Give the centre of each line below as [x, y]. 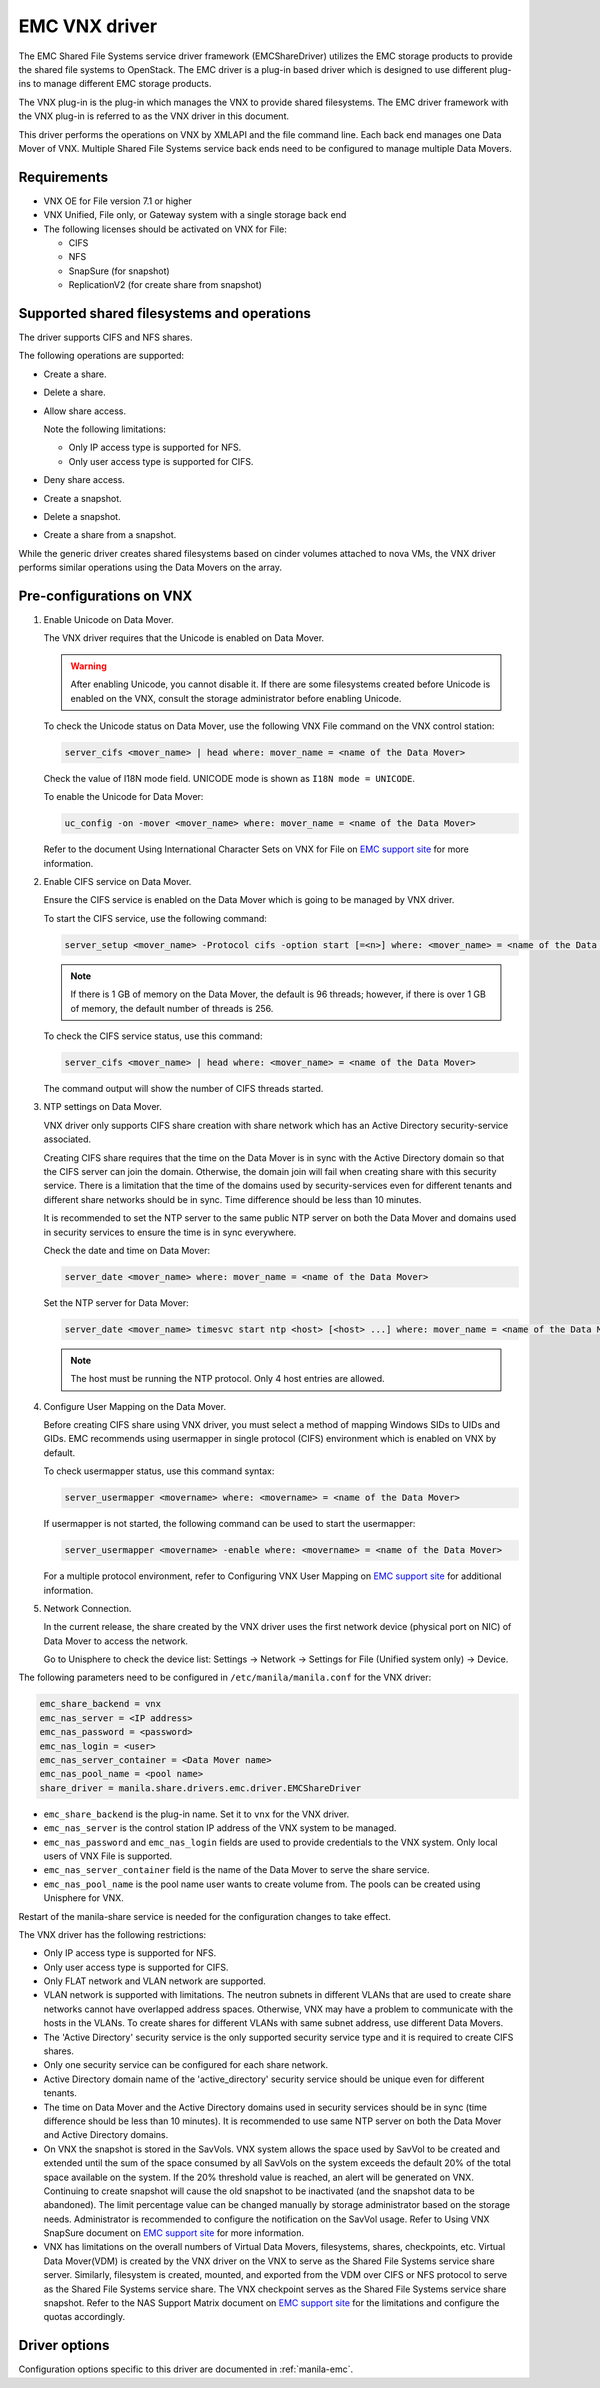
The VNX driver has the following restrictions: [112, 1934]
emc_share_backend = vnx [100, 1704]
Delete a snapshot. [82, 516]
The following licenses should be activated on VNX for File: [165, 229]
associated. [67, 1139]
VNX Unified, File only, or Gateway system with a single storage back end [195, 215]
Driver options [64, 2345]
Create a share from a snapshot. [110, 535]
